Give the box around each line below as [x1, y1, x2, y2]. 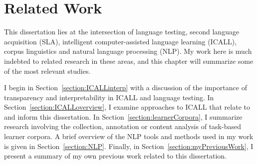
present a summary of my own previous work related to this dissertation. [4, 151, 227, 161]
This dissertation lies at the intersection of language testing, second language [4, 26, 240, 37]
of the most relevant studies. [4, 65, 91, 76]
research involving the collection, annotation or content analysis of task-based [4, 121, 241, 132]
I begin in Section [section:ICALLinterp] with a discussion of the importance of [4, 82, 247, 93]
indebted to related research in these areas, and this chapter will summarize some [4, 55, 254, 66]
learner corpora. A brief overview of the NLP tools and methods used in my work [4, 131, 254, 142]
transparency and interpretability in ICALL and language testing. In [4, 92, 214, 102]
